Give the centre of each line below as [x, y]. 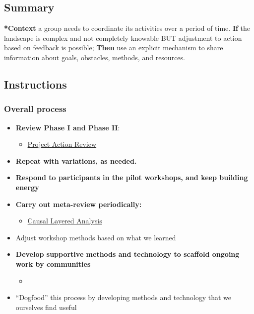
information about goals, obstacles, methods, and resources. [95, 57]
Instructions [35, 84]
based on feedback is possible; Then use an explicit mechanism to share [114, 48]
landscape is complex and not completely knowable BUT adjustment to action [123, 38]
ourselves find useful [46, 307]
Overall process [35, 109]
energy [27, 187]
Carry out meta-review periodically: [79, 204]
